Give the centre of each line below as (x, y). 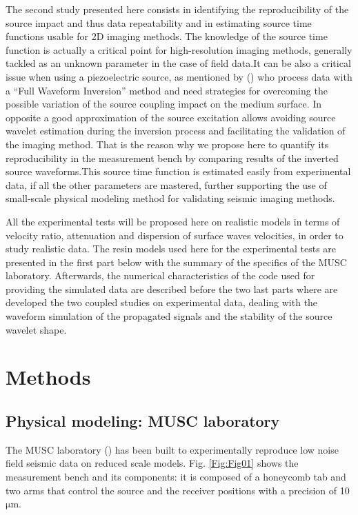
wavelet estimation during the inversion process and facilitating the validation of (176, 131)
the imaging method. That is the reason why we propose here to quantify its (167, 144)
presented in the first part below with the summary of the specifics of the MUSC (176, 262)
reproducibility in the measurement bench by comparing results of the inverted (172, 158)
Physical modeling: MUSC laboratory (143, 421)
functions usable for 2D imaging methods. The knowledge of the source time (167, 36)
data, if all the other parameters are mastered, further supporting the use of (166, 184)
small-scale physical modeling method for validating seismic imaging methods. (170, 198)
